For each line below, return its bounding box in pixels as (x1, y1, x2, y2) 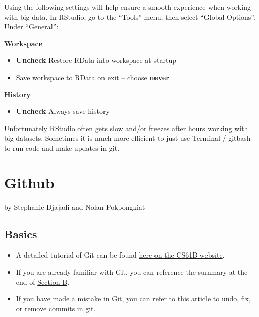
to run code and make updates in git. (4, 142, 120, 153)
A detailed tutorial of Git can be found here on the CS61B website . (16, 249, 225, 260)
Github (4, 172, 55, 193)
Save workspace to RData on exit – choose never (16, 72, 169, 82)
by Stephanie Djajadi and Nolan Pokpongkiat (4, 201, 145, 212)
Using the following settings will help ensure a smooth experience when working (4, 2, 251, 12)
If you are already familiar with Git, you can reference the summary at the (16, 267, 248, 277)
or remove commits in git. (16, 303, 96, 313)
